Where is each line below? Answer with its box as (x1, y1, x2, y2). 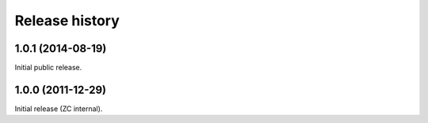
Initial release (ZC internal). (14, 103, 103, 114)
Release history (14, 12, 120, 29)
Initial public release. (14, 63, 82, 73)
